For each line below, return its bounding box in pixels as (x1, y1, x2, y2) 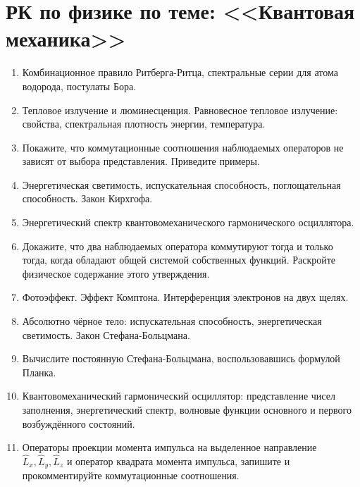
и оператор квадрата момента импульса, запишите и (66, 454, 290, 468)
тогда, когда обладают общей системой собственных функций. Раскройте (22, 252, 336, 267)
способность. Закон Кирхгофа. (22, 191, 153, 206)
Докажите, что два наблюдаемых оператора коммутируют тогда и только (22, 238, 333, 253)
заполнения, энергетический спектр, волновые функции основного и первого (22, 402, 352, 417)
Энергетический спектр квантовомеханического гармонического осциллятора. (22, 215, 354, 230)
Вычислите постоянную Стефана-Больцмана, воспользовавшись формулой (22, 351, 340, 366)
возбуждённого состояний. (22, 416, 135, 431)
